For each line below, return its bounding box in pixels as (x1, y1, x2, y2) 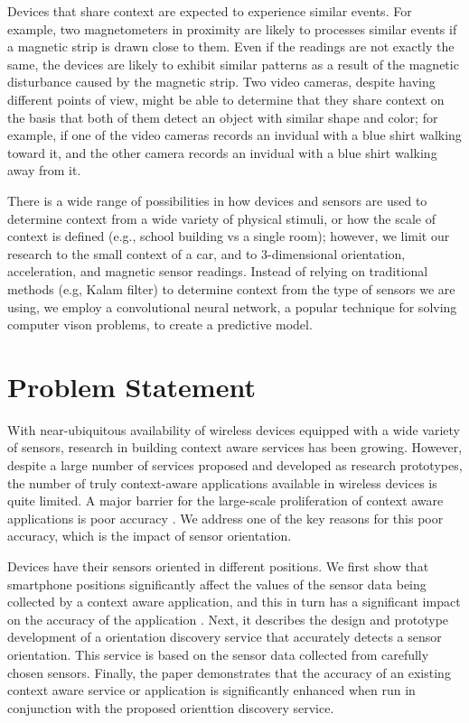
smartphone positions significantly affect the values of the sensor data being (7, 574, 427, 593)
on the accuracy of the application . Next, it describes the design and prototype (7, 609, 449, 628)
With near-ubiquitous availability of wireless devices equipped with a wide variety (7, 420, 460, 439)
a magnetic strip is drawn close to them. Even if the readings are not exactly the (7, 37, 455, 56)
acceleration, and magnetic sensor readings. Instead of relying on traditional (7, 262, 428, 281)
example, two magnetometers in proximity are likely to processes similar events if (7, 19, 457, 38)
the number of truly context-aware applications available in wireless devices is (7, 473, 437, 492)
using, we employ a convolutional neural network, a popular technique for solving (7, 297, 457, 316)
